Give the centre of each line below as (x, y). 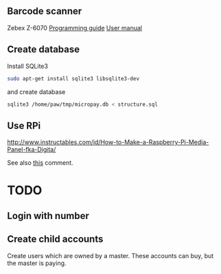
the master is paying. (37, 263)
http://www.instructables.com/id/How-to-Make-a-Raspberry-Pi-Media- (108, 142)
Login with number (48, 216)
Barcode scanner (45, 11)
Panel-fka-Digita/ (32, 150)
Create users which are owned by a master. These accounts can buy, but (110, 255)
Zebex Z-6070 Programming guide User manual (75, 27)
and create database (36, 91)
